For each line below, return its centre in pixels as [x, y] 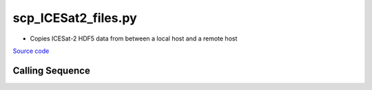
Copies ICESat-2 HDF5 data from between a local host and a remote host [134, 38]
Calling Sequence [52, 70]
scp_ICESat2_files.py [75, 18]
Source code [31, 51]
